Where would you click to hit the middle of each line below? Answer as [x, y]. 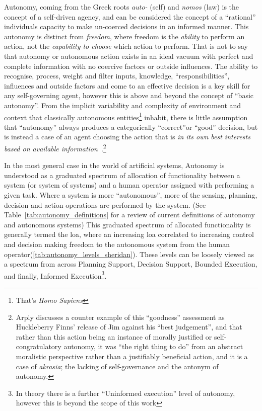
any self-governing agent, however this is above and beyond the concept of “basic [129, 95]
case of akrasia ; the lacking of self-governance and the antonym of [117, 366]
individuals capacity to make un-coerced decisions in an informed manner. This [126, 26]
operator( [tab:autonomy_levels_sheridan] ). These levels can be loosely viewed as [129, 254]
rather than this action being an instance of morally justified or [114, 336]
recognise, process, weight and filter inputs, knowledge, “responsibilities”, [117, 76]
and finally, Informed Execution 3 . [55, 275]
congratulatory [39, 346]
